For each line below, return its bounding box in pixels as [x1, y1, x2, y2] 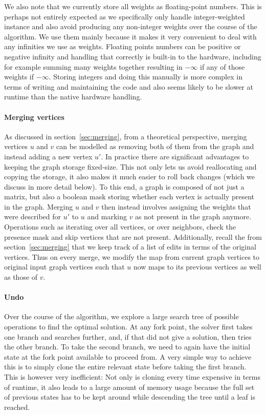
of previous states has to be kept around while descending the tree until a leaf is [4, 391, 255, 402]
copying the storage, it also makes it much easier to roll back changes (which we [4, 171, 255, 182]
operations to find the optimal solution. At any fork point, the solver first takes [4, 321, 253, 332]
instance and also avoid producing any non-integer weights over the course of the [4, 21, 257, 32]
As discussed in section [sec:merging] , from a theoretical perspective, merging [4, 131, 247, 141]
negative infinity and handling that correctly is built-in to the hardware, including [4, 51, 261, 61]
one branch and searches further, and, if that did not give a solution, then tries [4, 331, 252, 342]
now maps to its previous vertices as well [133, 261, 261, 272]
